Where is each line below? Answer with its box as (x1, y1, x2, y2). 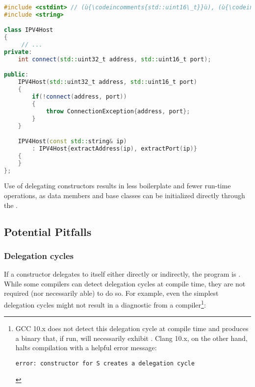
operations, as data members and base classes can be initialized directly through (4, 190, 245, 201)
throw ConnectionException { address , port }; (46, 107, 190, 115)
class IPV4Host (4, 26, 53, 34)
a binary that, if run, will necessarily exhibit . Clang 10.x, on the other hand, (15, 333, 248, 343)
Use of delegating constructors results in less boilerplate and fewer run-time (4, 181, 231, 191)
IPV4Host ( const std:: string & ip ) (18, 138, 127, 145)
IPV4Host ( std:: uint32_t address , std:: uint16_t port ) (18, 78, 197, 86)
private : (4, 49, 32, 56)
